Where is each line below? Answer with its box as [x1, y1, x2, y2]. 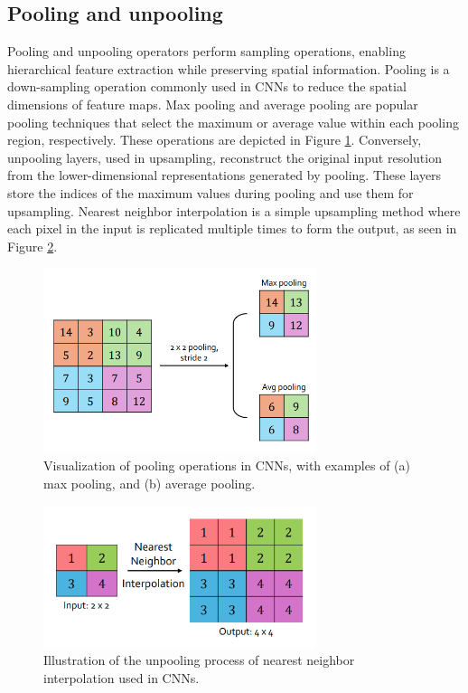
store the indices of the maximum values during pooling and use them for [7, 183, 414, 202]
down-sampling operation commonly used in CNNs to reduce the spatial [7, 77, 407, 96]
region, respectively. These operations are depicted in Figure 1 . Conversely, [7, 130, 422, 149]
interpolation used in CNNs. [43, 668, 200, 687]
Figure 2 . [7, 236, 58, 255]
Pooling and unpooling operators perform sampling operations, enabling [7, 42, 406, 61]
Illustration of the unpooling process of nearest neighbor [43, 650, 355, 669]
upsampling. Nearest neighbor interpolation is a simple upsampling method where [7, 201, 461, 220]
